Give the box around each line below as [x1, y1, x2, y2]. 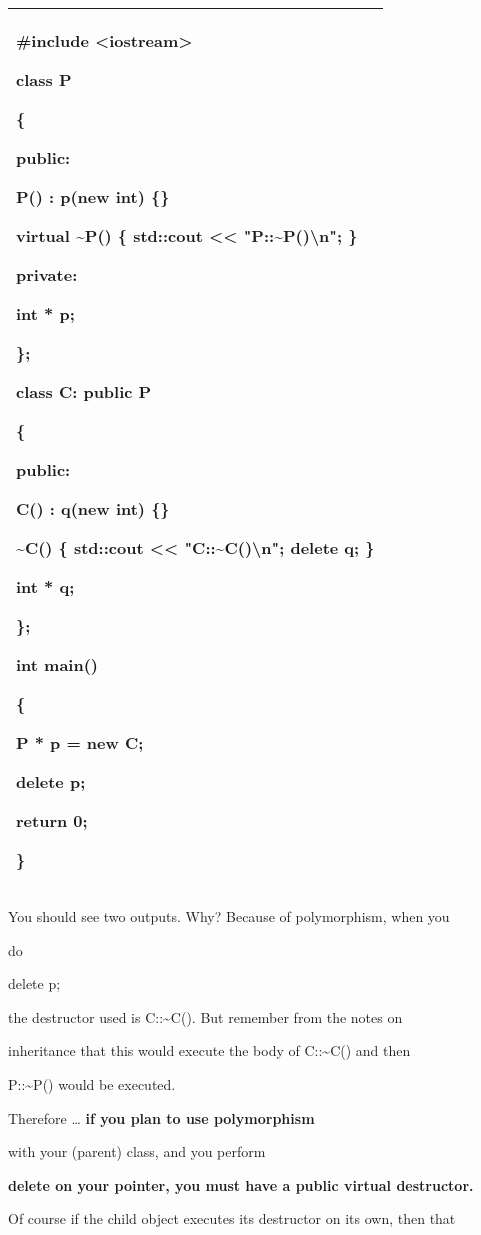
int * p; [16, 302, 75, 325]
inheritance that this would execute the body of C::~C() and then [8, 1040, 411, 1061]
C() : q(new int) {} [16, 497, 170, 520]
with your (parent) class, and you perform [8, 1141, 266, 1162]
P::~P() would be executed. [8, 1073, 176, 1094]
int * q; [16, 575, 75, 598]
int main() [16, 653, 99, 676]
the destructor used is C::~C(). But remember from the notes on [8, 1006, 403, 1027]
